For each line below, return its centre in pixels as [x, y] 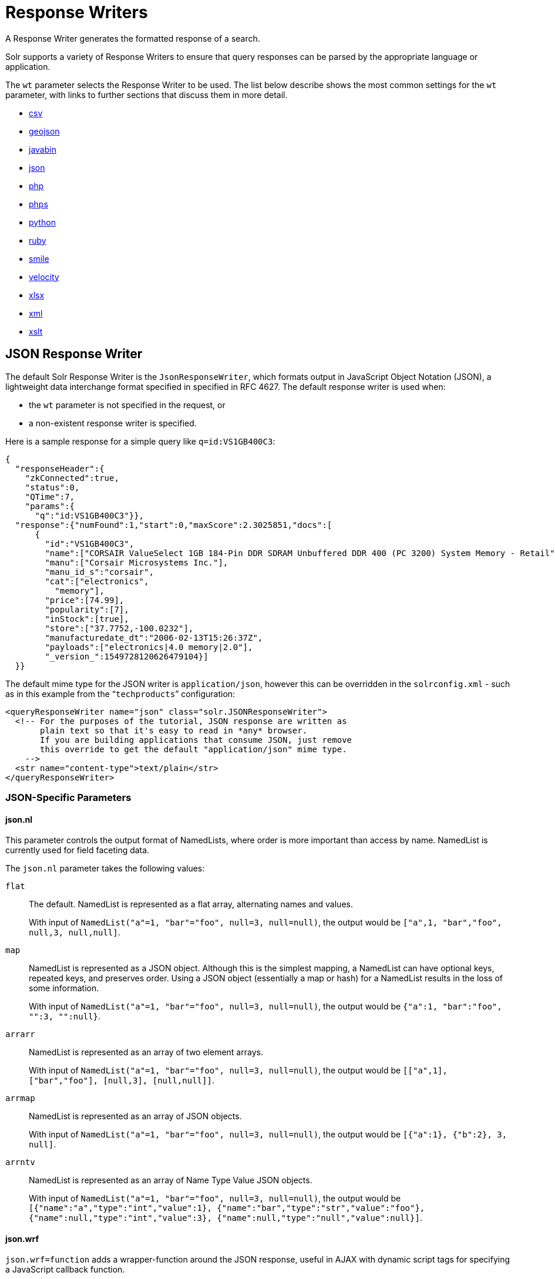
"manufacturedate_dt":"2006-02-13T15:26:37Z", [154, 637]
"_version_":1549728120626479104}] [127, 656]
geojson [44, 131]
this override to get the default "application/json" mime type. [194, 749]
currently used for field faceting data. [78, 850]
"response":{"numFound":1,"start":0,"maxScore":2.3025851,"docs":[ [174, 525]
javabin [43, 149]
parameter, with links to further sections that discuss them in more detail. [147, 95]
